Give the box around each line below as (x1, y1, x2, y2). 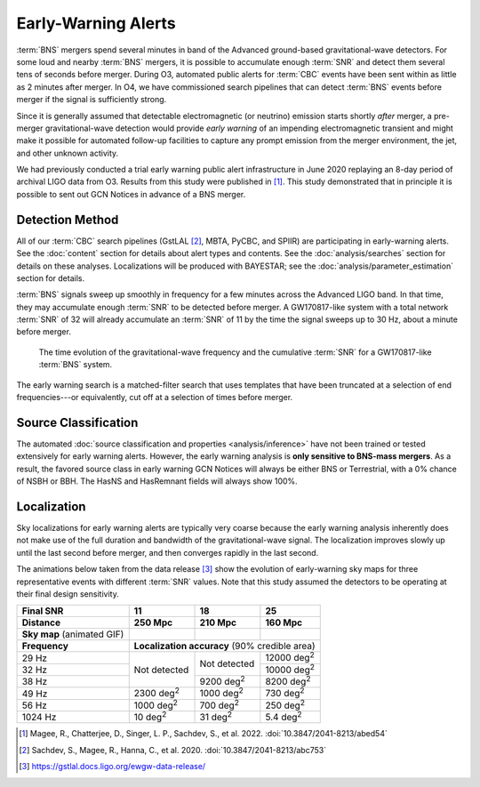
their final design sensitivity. (16, 588, 119, 599)
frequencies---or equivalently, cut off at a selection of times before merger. (16, 392, 293, 403)
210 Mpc (199, 616, 237, 629)
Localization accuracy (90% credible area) (133, 640, 316, 653)
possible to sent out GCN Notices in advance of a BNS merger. (16, 189, 246, 199)
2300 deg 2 (133, 686, 180, 700)
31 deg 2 (199, 710, 233, 724)
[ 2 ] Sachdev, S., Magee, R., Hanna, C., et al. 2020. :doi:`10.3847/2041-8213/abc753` (19, 744, 327, 755)
